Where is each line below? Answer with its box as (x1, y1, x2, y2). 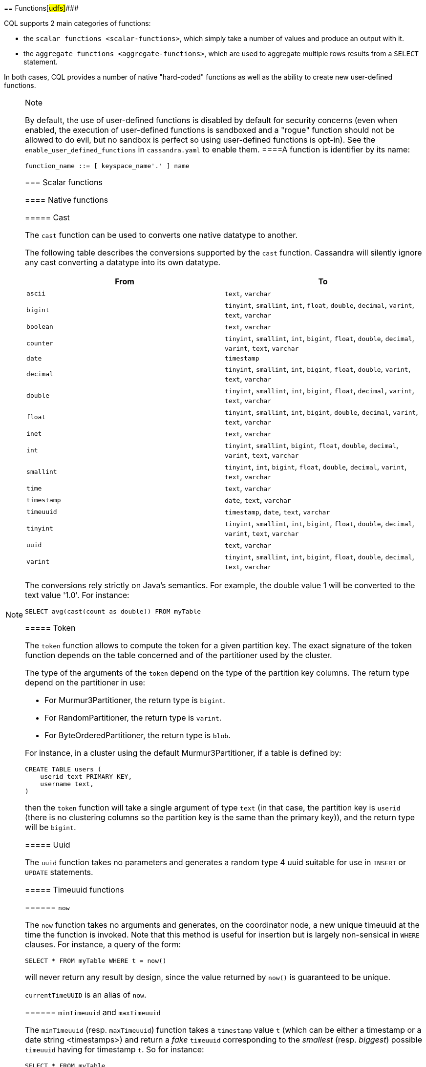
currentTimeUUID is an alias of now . (25, 990, 147, 1000)
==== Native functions (25, 195, 108, 205)
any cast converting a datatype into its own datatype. (25, 257, 221, 267)
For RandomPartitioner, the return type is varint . (44, 713, 222, 723)
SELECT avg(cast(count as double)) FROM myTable (25, 608, 201, 615)
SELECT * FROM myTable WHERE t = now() (25, 957, 167, 964)
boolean (26, 322, 53, 330)
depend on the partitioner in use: (25, 678, 146, 687)
